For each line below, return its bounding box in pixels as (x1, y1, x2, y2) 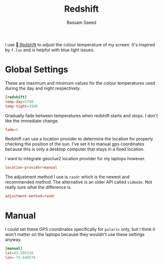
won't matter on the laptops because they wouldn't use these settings (5, 231, 145, 237)
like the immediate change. (5, 118, 59, 124)
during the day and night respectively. (5, 85, 81, 91)
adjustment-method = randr (5, 194, 55, 199)
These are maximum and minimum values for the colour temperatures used (5, 80, 155, 86)
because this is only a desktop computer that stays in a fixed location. (5, 146, 145, 152)
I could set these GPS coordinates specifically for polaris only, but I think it (5, 226, 155, 232)
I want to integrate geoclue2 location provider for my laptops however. (5, 156, 146, 162)
